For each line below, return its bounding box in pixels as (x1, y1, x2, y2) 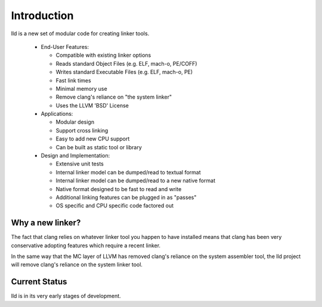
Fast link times (55, 76, 92, 84)
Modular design (55, 118, 95, 125)
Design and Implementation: (41, 152, 110, 159)
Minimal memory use (55, 85, 107, 92)
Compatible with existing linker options (55, 51, 151, 59)
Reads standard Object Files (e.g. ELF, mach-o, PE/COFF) (55, 60, 197, 67)
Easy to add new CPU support (55, 135, 130, 143)
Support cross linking (55, 127, 109, 134)
